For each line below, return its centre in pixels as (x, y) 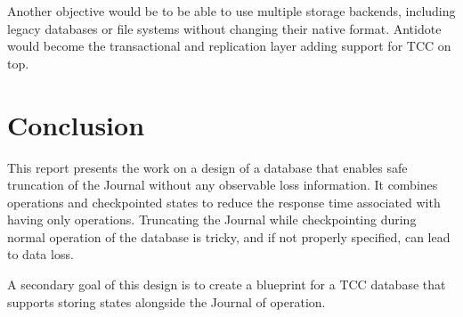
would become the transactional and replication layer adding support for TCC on (229, 46)
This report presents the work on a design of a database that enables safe (207, 167)
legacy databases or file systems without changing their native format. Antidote (224, 28)
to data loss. (41, 254)
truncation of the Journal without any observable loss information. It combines (223, 185)
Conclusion (76, 124)
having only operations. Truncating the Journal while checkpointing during (212, 219)
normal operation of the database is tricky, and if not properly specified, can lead (229, 236)
